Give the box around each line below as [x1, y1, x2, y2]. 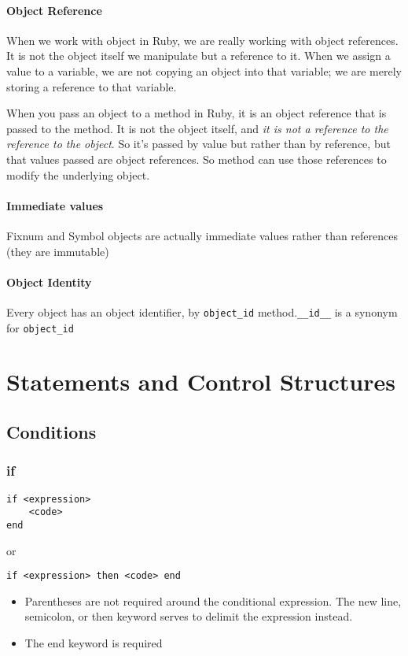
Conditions [6, 420, 97, 443]
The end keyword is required [24, 635, 163, 651]
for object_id [6, 319, 74, 335]
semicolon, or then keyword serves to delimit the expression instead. [24, 608, 353, 624]
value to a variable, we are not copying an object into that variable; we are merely [6, 62, 402, 79]
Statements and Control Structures [6, 365, 395, 398]
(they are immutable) [6, 243, 109, 259]
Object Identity [6, 273, 92, 290]
